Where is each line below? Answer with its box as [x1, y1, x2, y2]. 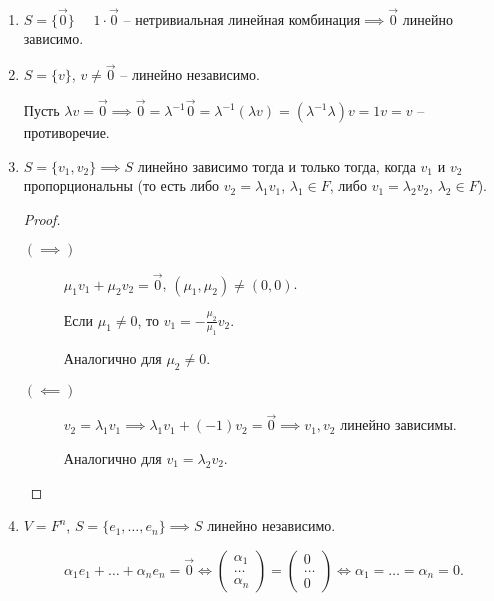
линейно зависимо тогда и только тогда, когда [137, 155, 416, 176]
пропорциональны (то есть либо [23, 175, 220, 196]
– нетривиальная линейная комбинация [123, 8, 361, 29]
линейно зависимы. [340, 414, 457, 435]
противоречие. [23, 122, 110, 143]
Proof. [23, 208, 61, 229]
